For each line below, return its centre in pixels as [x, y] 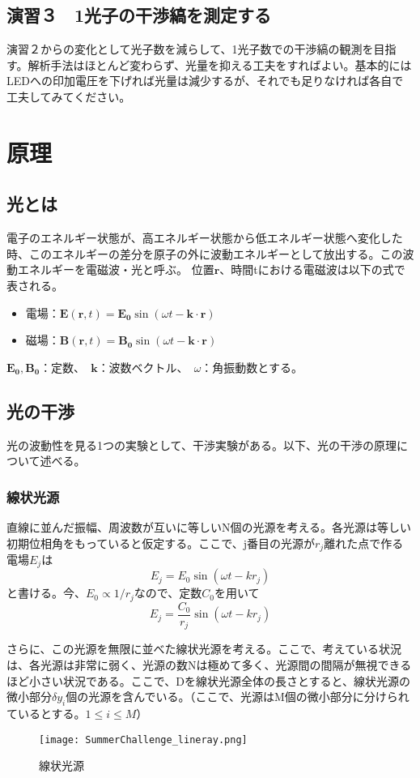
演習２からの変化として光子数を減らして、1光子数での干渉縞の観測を [190, 49]
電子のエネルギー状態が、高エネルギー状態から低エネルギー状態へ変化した [205, 238]
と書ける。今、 [46, 593]
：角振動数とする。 [252, 367]
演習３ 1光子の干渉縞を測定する [139, 15]
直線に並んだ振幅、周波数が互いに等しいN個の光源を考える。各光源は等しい [209, 526]
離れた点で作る [364, 543]
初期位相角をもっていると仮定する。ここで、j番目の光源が [161, 543]
